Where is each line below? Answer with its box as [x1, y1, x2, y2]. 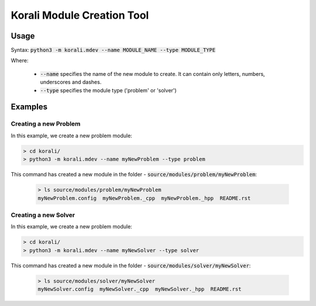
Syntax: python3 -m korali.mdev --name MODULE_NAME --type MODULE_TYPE [11, 47, 216, 54]
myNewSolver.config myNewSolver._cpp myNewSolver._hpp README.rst [37, 286, 242, 292]
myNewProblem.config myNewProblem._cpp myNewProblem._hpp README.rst [37, 194, 251, 201]
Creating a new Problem [11, 120, 81, 128]
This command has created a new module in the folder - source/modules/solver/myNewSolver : [11, 262, 251, 269]
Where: [11, 57, 29, 64]
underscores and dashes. [40, 79, 102, 86]
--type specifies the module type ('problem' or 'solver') [40, 86, 177, 93]
